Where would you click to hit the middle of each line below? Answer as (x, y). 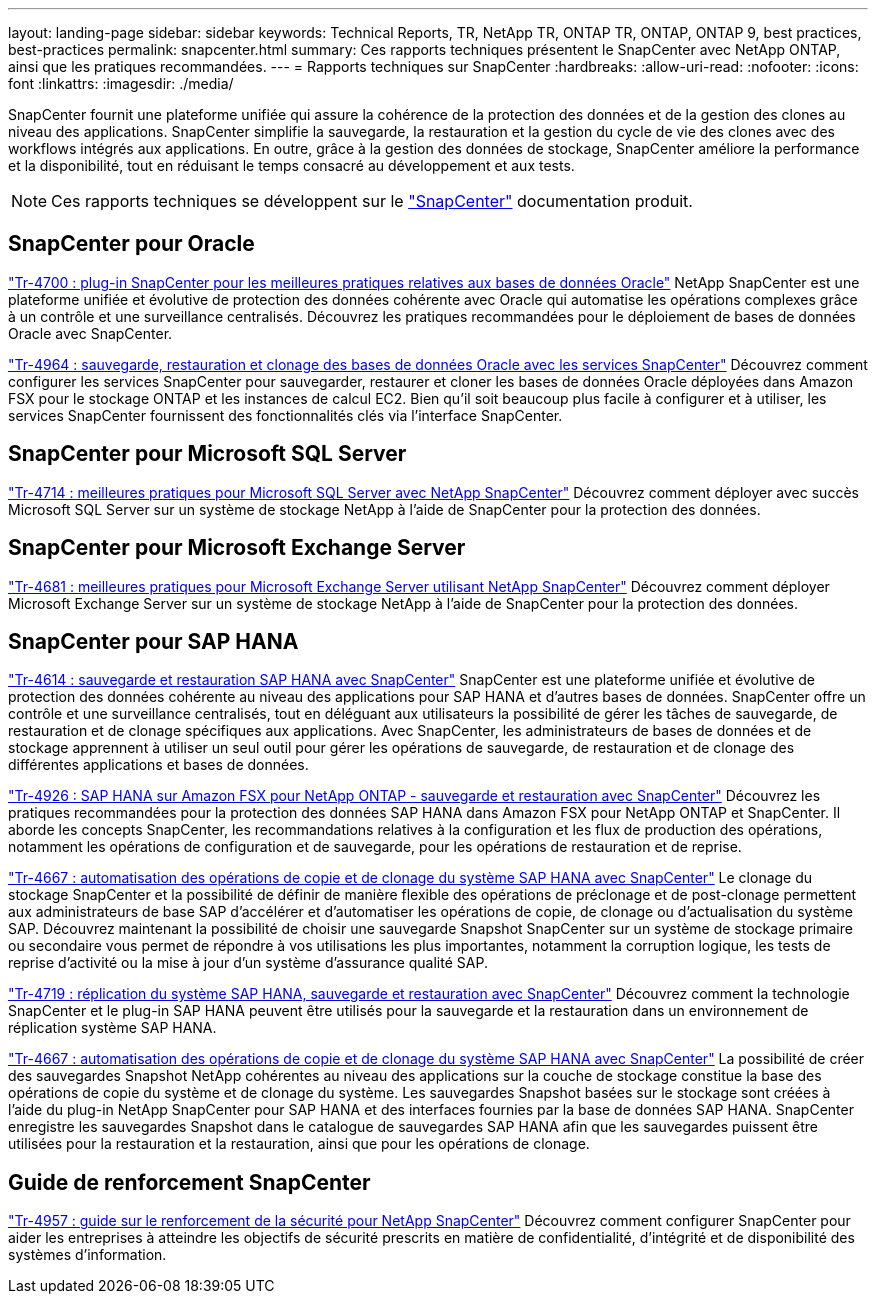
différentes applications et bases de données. (158, 765)
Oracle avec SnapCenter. (90, 333)
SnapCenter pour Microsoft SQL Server (207, 454)
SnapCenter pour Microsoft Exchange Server (237, 548)
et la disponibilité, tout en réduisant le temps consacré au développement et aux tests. (291, 165)
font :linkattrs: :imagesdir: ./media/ (121, 83)
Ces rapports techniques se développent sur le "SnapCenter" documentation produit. (372, 201)
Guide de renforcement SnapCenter (189, 1182)
